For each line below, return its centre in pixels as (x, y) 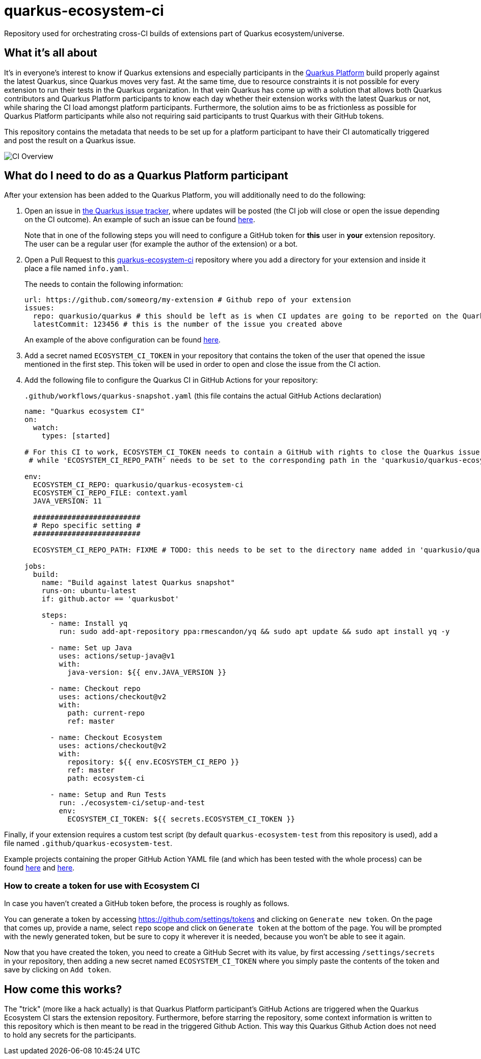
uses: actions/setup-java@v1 (117, 656)
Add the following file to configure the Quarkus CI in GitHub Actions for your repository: (171, 380)
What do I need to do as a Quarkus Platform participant (146, 176)
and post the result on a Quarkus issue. (70, 140)
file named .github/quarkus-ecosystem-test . (88, 843)
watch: (46, 428)
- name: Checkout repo (95, 689)
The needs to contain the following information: (104, 284)
